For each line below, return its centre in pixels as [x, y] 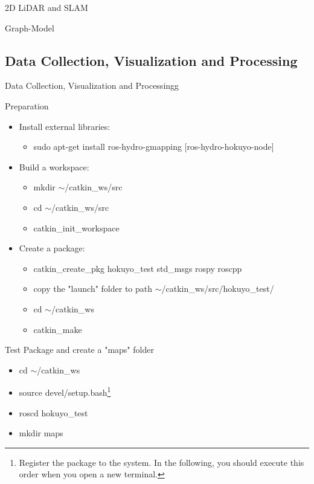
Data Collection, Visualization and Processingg [92, 86]
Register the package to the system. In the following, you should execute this [162, 462]
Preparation [27, 105]
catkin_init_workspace [76, 227]
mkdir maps [41, 433]
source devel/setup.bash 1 [65, 391]
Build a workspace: [54, 166]
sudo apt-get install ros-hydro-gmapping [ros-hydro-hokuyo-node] [154, 147]
